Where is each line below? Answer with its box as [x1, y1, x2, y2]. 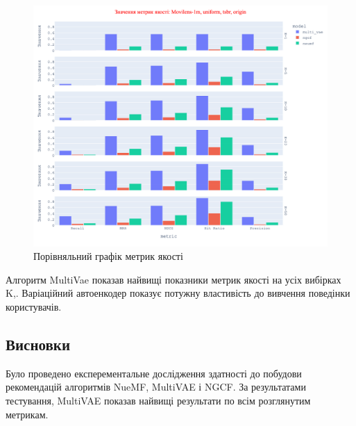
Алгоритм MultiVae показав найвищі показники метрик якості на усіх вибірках [6, 272, 341, 286]
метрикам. [6, 407, 49, 421]
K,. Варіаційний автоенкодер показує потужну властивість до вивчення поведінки [6, 286, 350, 300]
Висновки [6, 333, 71, 354]
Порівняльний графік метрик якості [33, 249, 183, 263]
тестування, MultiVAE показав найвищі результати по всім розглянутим [6, 393, 311, 407]
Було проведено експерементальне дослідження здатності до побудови [6, 366, 302, 380]
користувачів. [6, 299, 62, 313]
